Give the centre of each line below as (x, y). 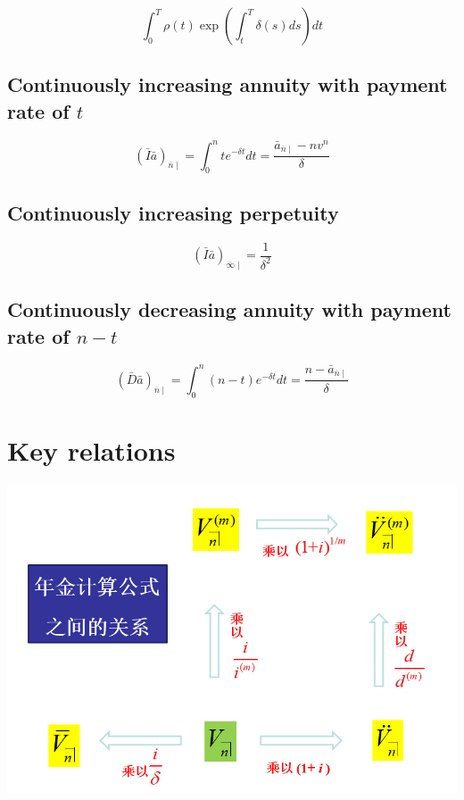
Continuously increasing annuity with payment (228, 84)
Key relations (91, 450)
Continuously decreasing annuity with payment (229, 309)
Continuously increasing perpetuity (173, 212)
